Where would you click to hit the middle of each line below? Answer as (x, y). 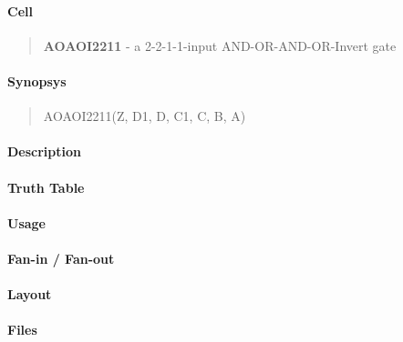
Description (45, 151)
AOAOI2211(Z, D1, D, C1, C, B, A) (145, 116)
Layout (30, 294)
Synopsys (37, 80)
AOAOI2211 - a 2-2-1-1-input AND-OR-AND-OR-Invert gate (220, 45)
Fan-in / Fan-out (61, 258)
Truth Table (46, 187)
